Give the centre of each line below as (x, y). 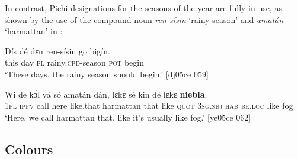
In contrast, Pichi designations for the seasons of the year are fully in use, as (144, 8)
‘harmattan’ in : (34, 31)
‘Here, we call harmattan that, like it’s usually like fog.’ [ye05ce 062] (128, 117)
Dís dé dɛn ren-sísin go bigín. (57, 51)
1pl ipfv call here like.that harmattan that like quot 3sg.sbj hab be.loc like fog (149, 106)
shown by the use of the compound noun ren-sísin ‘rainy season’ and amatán (144, 19)
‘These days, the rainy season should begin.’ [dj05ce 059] (107, 74)
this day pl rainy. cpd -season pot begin (74, 62)
